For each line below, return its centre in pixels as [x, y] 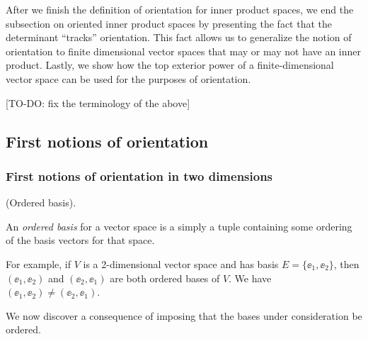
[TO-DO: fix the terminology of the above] [98, 102]
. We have [250, 278]
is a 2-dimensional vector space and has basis [181, 263]
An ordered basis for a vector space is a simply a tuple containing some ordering [179, 226]
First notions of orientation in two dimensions [139, 176]
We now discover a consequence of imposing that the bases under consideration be [184, 315]
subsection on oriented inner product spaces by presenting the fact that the [169, 23]
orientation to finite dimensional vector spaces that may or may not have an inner [184, 51]
